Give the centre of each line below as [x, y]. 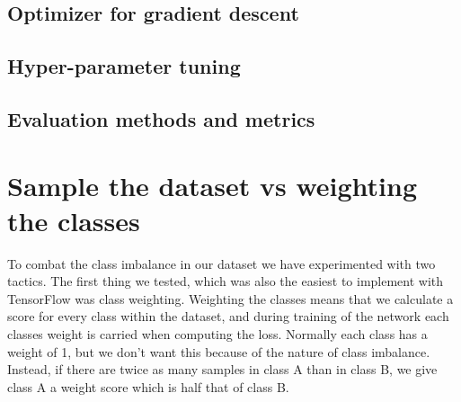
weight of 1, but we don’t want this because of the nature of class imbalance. [219, 351]
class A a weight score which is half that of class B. [148, 386]
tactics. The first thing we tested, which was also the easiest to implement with [226, 281]
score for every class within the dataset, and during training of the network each [228, 316]
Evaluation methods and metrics [161, 118]
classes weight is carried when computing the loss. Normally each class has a [217, 334]
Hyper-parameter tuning [124, 66]
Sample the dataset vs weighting [213, 185]
